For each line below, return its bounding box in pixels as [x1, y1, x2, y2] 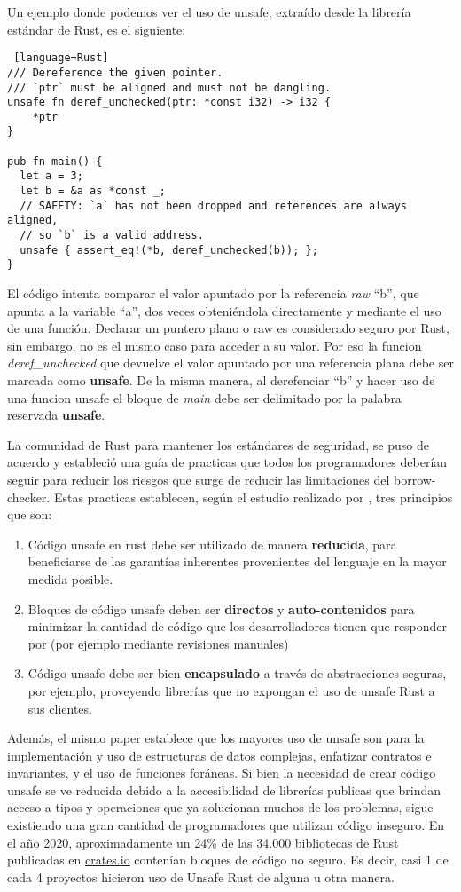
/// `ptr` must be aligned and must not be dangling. [7, 81, 332, 94]
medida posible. [27, 569, 113, 588]
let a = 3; [20, 170, 83, 183]
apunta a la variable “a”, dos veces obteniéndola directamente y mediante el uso [7, 301, 441, 320]
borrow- [393, 470, 436, 488]
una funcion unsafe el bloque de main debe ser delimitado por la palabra [7, 388, 402, 407]
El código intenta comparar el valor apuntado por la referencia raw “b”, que [7, 284, 419, 303]
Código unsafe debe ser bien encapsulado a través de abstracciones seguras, [27, 664, 447, 683]
